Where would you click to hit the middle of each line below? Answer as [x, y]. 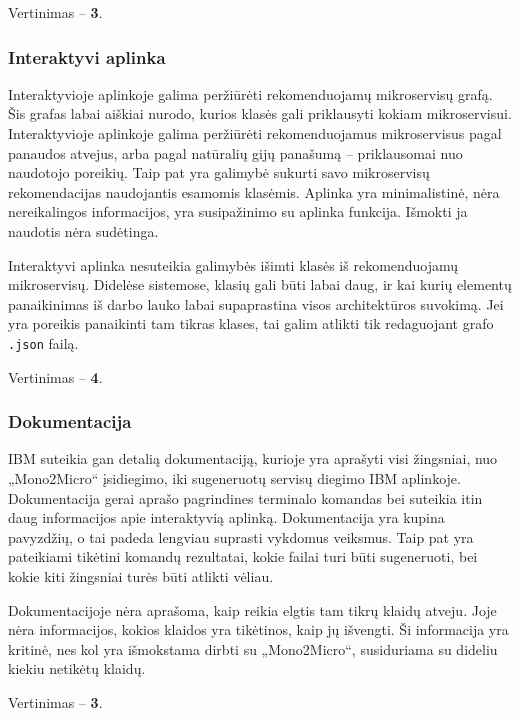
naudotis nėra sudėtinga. [83, 230]
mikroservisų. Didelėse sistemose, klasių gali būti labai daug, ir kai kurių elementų [260, 284]
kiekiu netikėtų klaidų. [77, 668]
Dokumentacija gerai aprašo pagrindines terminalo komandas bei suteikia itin [245, 497]
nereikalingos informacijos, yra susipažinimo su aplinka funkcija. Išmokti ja [238, 211]
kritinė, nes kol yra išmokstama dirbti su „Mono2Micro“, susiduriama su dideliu [253, 648]
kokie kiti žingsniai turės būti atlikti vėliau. [141, 575]
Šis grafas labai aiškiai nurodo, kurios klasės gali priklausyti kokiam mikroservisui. [260, 113]
